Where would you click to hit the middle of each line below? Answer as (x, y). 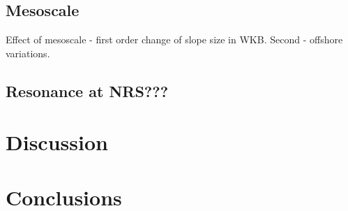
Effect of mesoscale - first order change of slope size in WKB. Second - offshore (174, 39)
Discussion (57, 142)
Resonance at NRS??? (87, 90)
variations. (28, 53)
